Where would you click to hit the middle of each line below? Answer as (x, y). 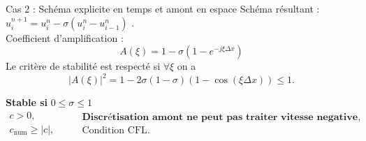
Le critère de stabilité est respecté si (83, 66)
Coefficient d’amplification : (65, 37)
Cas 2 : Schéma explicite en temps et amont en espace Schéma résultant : (163, 8)
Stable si (27, 102)
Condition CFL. (116, 131)
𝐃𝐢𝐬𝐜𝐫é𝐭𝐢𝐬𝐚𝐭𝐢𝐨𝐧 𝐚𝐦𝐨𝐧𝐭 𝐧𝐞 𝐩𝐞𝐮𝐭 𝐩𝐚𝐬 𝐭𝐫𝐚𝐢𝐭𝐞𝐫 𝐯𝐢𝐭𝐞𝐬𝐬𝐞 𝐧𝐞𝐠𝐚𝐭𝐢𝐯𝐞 (220, 118)
